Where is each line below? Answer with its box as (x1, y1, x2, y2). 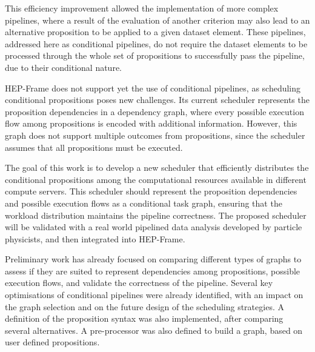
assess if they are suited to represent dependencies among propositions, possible (5, 264, 300, 277)
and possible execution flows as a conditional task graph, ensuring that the (5, 196, 282, 209)
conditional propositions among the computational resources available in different (5, 173, 307, 185)
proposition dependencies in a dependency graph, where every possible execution (5, 105, 304, 118)
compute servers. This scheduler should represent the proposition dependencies (5, 185, 297, 198)
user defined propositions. (5, 336, 100, 348)
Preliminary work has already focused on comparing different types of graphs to (5, 253, 302, 265)
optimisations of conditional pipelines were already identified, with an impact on (5, 288, 303, 301)
